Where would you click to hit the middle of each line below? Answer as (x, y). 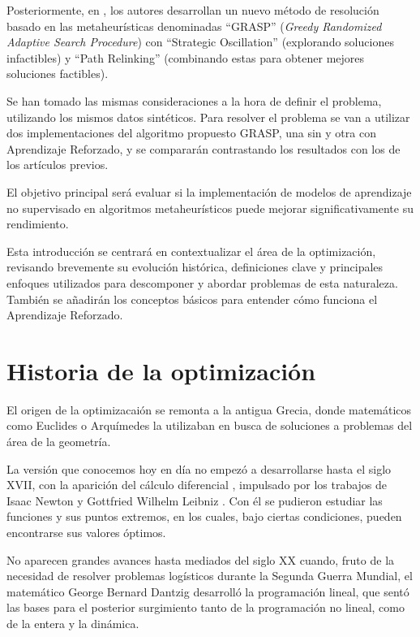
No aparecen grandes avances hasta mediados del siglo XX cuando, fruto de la (201, 559)
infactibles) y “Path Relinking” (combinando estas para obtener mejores (186, 57)
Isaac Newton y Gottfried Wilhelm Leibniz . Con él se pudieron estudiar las (195, 500)
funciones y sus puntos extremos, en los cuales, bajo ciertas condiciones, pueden (204, 516)
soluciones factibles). (58, 74)
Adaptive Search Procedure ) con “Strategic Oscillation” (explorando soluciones (200, 42)
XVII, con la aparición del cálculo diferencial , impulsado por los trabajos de (197, 485)
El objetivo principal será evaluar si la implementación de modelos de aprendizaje (209, 191)
